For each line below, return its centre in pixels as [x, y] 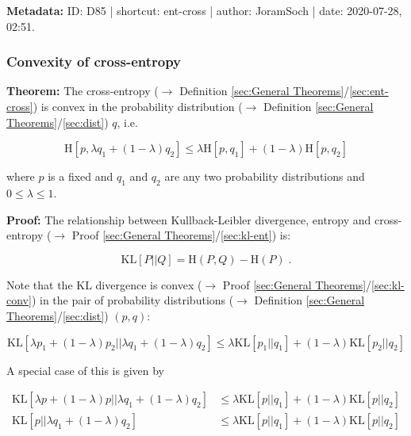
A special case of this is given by [85, 370]
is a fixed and [81, 176]
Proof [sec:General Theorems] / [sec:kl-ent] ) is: [181, 235]
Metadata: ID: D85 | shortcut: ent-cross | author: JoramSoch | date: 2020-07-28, [204, 10]
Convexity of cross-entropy [94, 61]
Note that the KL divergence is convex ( [104, 284]
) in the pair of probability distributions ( [133, 300]
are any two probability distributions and [265, 176]
